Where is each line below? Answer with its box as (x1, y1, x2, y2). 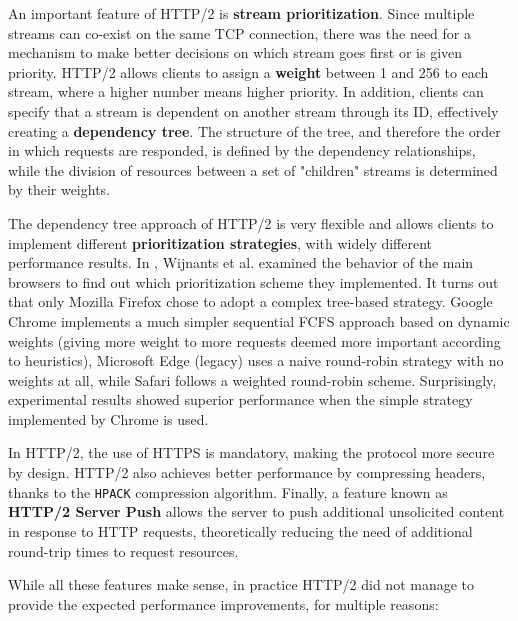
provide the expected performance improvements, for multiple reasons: (8, 593, 439, 614)
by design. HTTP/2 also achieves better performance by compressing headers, (8, 462, 486, 483)
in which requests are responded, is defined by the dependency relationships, (8, 140, 476, 161)
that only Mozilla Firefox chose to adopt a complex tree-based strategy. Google (8, 291, 493, 312)
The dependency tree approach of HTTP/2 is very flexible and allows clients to (8, 212, 494, 233)
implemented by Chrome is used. (8, 408, 209, 429)
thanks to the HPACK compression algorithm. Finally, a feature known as (8, 481, 448, 502)
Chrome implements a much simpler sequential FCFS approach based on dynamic (8, 310, 510, 331)
